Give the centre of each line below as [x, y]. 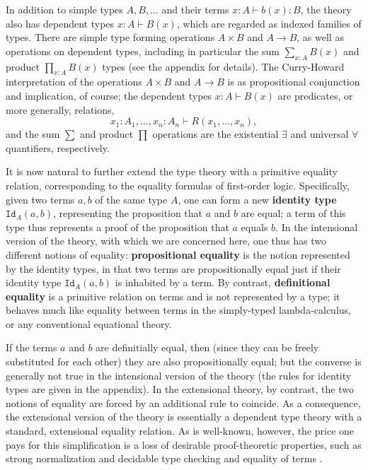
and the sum [33, 134]
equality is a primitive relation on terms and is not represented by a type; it [173, 296]
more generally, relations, [60, 109]
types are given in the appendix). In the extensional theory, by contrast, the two [180, 389]
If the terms [31, 347]
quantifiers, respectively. [58, 147]
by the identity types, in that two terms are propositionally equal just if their [173, 268]
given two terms [40, 199]
